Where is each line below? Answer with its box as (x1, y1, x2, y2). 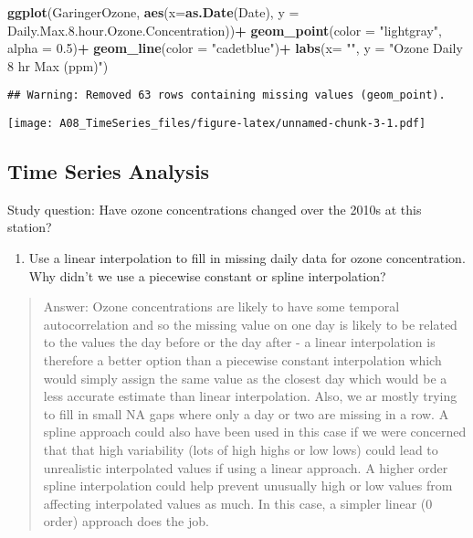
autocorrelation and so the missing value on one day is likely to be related (43, 314, 457, 333)
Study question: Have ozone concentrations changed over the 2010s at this (7, 199, 422, 218)
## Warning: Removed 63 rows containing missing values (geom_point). (7, 89, 446, 102)
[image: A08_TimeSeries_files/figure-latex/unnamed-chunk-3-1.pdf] (7, 117, 426, 131)
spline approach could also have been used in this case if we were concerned (43, 422, 467, 441)
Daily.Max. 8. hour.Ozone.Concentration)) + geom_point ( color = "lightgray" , (7, 20, 442, 39)
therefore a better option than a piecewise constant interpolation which (43, 351, 442, 370)
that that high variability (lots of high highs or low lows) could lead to (43, 440, 438, 459)
